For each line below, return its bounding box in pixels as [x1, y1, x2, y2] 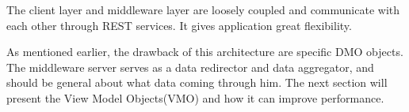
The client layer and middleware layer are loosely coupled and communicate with [6, 2, 400, 17]
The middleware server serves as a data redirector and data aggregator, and [6, 58, 374, 75]
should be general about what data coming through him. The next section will [6, 74, 388, 91]
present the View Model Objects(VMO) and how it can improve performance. [6, 89, 384, 106]
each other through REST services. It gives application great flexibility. [6, 17, 352, 33]
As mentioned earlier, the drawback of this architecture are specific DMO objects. [6, 43, 403, 60]
